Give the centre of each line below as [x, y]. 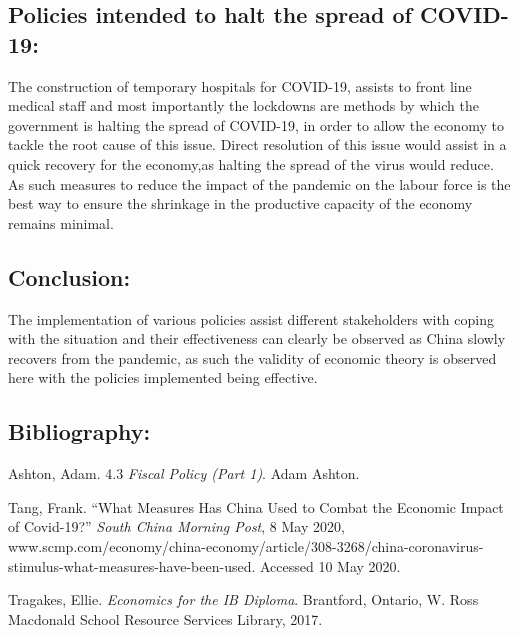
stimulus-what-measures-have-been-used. [132, 565]
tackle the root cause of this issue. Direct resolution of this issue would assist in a [257, 144]
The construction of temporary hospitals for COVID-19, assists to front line [240, 85]
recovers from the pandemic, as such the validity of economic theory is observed [252, 357]
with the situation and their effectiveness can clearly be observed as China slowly [257, 338]
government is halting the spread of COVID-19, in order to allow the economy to [256, 124]
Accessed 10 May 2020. [330, 565]
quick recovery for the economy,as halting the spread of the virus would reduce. [251, 163]
